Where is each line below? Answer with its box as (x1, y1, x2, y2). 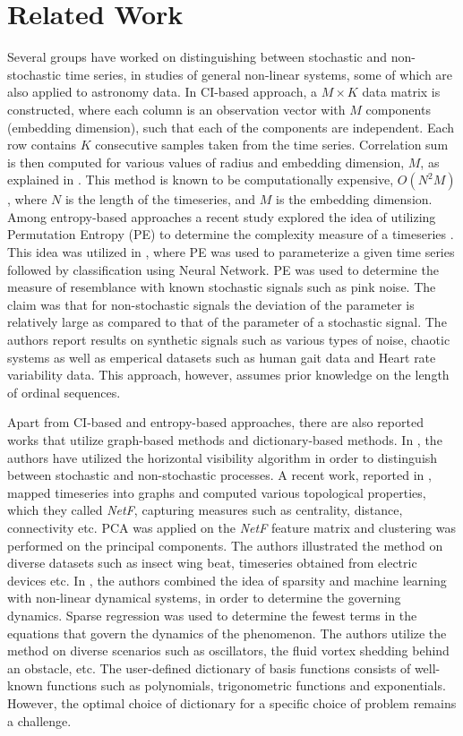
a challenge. (7, 711, 72, 730)
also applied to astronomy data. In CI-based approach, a (7, 82, 318, 101)
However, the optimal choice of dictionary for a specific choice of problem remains (7, 693, 457, 712)
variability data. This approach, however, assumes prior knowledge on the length (7, 365, 450, 384)
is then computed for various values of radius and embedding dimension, (7, 152, 405, 171)
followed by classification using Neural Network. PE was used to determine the (7, 260, 439, 278)
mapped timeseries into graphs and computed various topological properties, (7, 483, 426, 501)
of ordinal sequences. (7, 382, 121, 401)
